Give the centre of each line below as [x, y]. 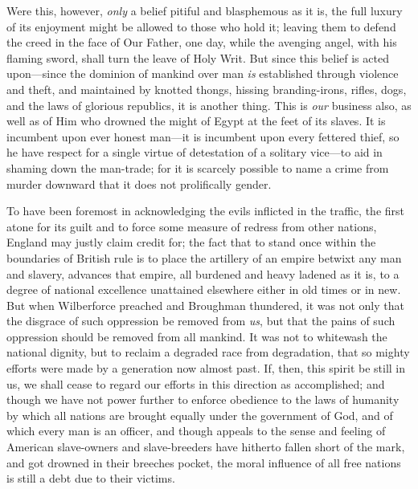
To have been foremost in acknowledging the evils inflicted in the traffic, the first [205, 211]
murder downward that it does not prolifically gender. [139, 183]
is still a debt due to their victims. [91, 478]
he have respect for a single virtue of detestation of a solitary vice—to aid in [195, 152]
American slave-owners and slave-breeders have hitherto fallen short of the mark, [206, 447]
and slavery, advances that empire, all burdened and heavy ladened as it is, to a [203, 273]
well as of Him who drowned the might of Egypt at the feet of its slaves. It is [196, 121]
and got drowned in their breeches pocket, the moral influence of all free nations [204, 462]
